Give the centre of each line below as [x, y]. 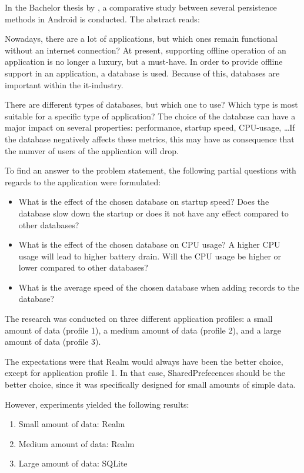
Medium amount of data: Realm [76, 443]
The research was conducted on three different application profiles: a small [139, 319]
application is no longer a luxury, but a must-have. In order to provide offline [144, 61]
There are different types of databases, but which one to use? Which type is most [151, 104]
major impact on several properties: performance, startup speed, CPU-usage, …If [150, 127]
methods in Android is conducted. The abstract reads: [102, 19]
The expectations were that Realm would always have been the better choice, [144, 361]
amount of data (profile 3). [53, 342]
